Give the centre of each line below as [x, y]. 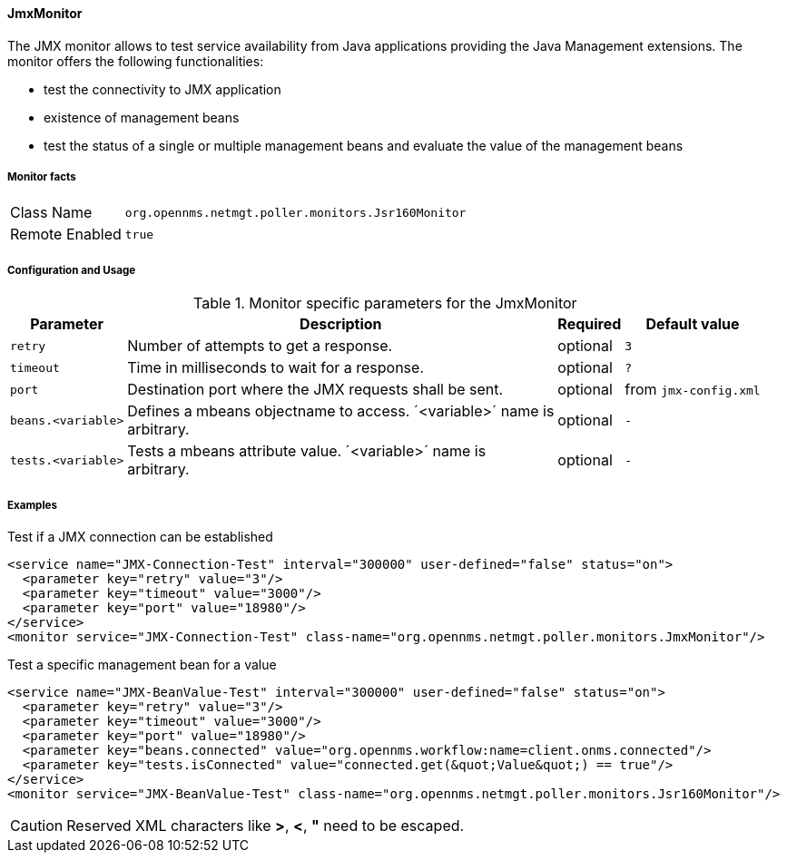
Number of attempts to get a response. [260, 346]
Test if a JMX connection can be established [140, 536]
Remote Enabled [66, 235]
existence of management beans [142, 117]
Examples [32, 505]
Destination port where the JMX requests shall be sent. [315, 390]
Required [590, 324]
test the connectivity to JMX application [162, 89]
